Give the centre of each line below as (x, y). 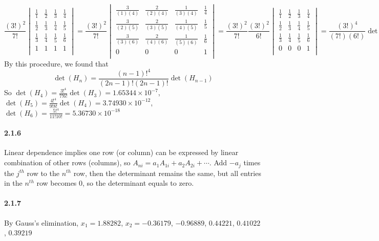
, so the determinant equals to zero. (138, 183)
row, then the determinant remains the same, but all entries (167, 173)
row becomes (57, 183)
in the (13, 183)
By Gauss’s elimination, (41, 222)
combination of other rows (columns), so (67, 162)
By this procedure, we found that (56, 63)
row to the (43, 173)
